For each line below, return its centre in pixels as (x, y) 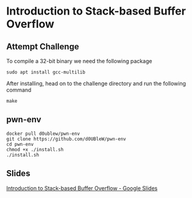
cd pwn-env (20, 144)
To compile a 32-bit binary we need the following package (79, 61)
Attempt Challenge (43, 46)
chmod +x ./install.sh (35, 149)
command (19, 90)
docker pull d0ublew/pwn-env (43, 134)
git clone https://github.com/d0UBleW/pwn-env (66, 139)
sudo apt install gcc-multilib (46, 72)
